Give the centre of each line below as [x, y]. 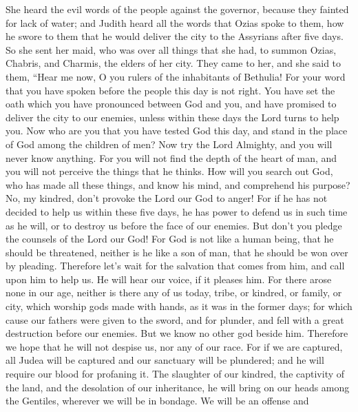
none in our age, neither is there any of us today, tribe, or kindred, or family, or [174, 292]
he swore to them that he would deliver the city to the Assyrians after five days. [175, 36]
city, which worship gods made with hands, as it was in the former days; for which [179, 306]
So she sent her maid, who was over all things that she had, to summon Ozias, [171, 49]
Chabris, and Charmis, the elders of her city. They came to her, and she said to [173, 63]
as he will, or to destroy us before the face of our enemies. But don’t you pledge [174, 225]
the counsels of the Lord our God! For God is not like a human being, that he [170, 239]
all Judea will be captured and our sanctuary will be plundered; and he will [165, 360]
